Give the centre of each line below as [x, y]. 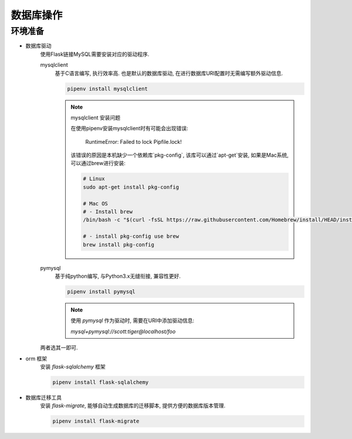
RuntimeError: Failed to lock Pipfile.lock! [133, 141]
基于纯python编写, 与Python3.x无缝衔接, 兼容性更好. [118, 276]
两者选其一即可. [59, 348]
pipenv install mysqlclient [107, 89]
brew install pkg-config [119, 244]
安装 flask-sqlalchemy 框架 [73, 366]
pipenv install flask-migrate [96, 421]
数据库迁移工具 [43, 397]
